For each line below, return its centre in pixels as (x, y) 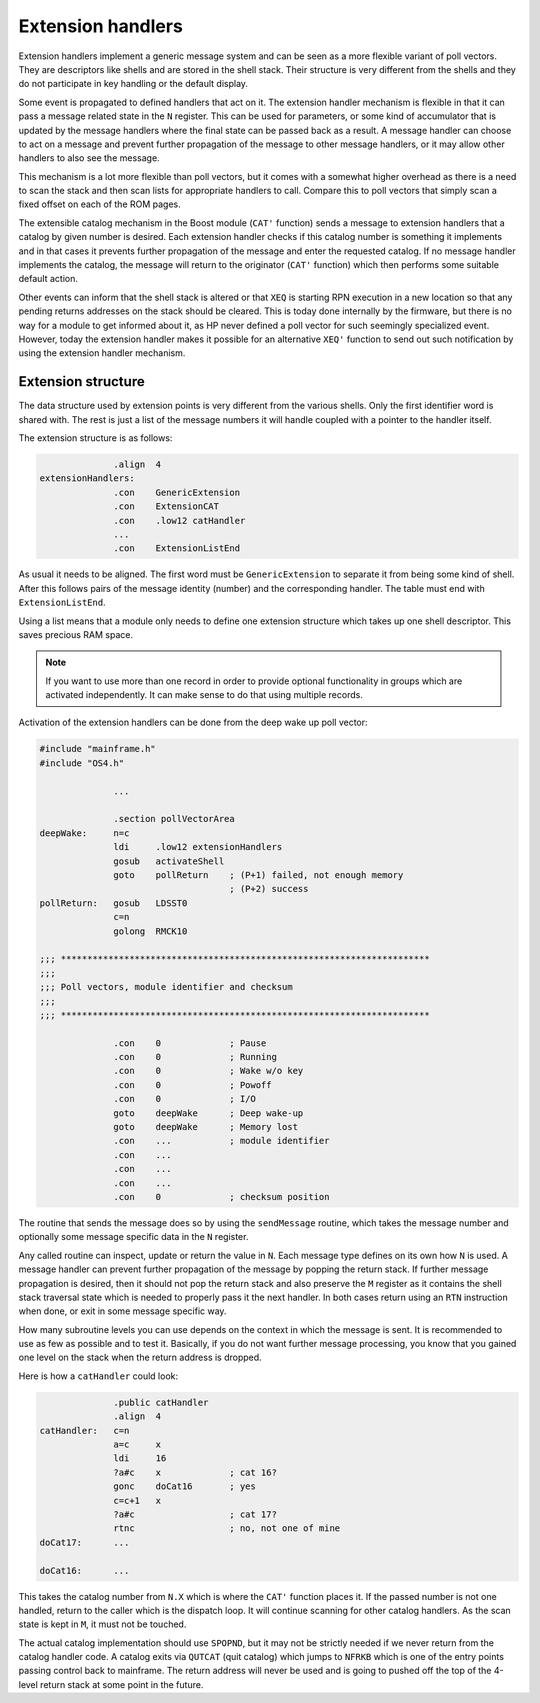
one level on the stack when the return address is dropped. (140, 1357)
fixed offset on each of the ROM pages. (100, 204)
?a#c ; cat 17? (195, 1514)
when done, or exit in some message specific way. (122, 1311)
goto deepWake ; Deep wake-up (208, 1113)
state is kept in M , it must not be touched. (102, 1624)
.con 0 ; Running (195, 1057)
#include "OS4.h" (82, 763)
